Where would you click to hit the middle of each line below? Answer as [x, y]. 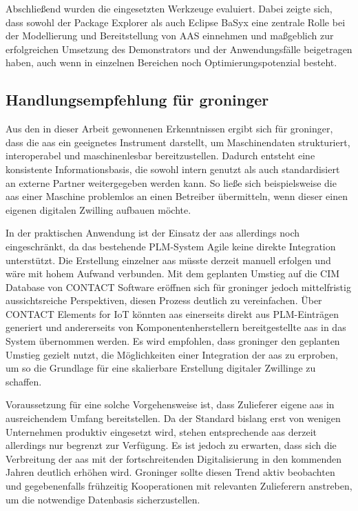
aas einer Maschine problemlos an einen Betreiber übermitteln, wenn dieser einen [177, 196]
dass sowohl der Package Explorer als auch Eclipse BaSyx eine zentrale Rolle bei [176, 22]
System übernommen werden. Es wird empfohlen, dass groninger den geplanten [173, 341]
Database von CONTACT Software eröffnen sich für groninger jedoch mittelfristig [178, 287]
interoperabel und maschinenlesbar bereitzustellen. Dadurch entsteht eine [160, 156]
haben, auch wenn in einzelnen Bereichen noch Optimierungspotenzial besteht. [171, 62]
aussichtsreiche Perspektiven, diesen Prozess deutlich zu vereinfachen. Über [164, 300]
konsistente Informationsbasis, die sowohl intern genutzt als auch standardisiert [173, 169]
